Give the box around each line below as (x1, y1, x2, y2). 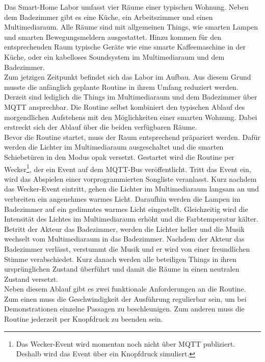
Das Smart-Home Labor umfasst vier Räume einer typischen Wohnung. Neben (4, 2, 249, 12)
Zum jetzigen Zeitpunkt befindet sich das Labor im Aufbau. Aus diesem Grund (4, 71, 251, 82)
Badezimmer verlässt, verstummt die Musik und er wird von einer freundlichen (4, 243, 250, 254)
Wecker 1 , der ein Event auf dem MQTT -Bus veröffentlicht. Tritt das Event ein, (4, 162, 251, 174)
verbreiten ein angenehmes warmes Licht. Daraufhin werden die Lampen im (4, 193, 241, 204)
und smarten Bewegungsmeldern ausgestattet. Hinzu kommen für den (4, 31, 222, 42)
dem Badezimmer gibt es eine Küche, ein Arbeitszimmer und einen (4, 11, 213, 22)
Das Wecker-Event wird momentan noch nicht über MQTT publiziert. (16, 338, 235, 349)
